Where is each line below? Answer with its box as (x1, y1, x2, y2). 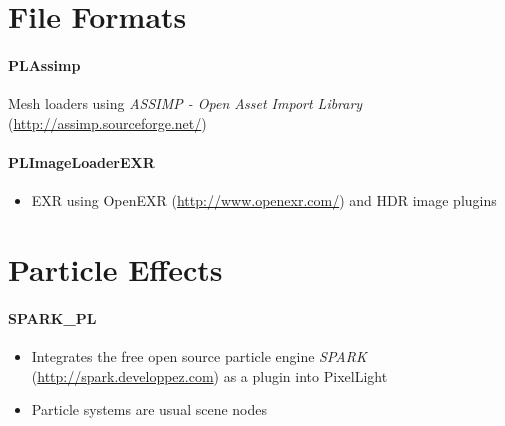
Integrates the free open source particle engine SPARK (31, 345, 367, 366)
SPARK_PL (8, 307, 97, 328)
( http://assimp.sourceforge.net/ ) (8, 112, 207, 133)
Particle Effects (8, 248, 223, 289)
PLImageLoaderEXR (8, 151, 155, 172)
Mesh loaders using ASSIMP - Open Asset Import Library (8, 93, 363, 114)
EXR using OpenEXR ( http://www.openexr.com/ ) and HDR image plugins (31, 190, 497, 211)
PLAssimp (8, 54, 81, 75)
